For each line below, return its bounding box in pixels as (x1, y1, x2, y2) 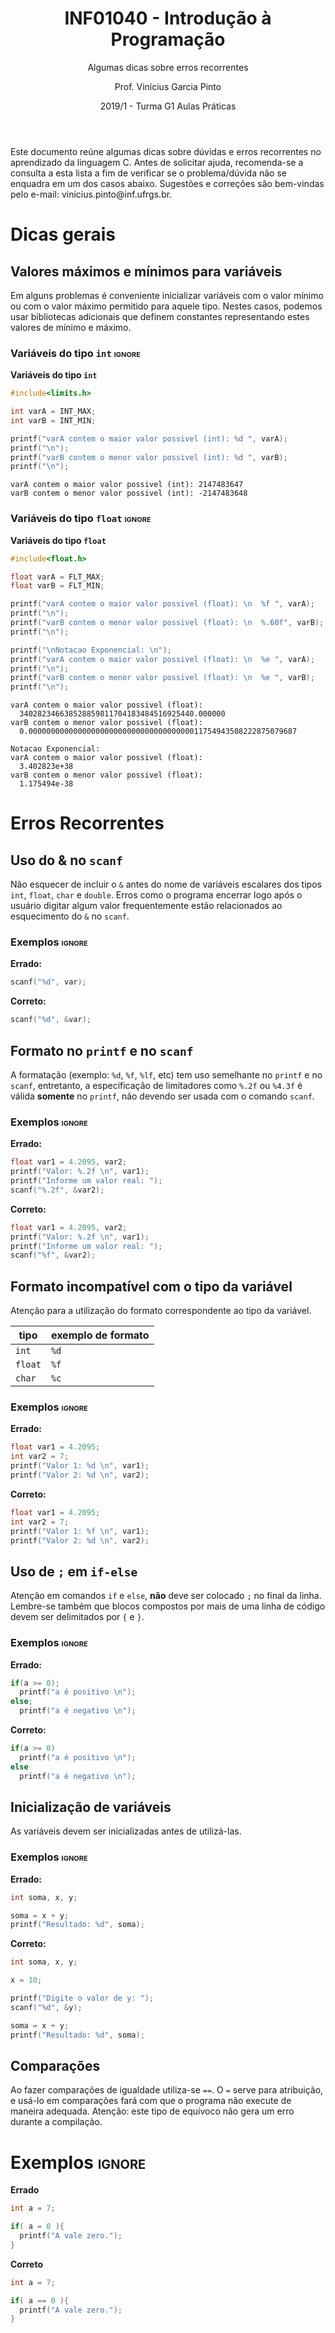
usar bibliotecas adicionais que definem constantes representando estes (10, 310, 310, 322)
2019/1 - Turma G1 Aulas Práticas (99, 100, 237, 112)
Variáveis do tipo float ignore (10, 512, 152, 526)
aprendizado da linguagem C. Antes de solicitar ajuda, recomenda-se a (10, 156, 304, 168)
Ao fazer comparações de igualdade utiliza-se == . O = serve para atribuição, (10, 2084, 324, 2096)
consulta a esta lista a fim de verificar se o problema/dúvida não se (10, 167, 287, 179)
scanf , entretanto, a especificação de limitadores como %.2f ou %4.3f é (10, 1080, 303, 1092)
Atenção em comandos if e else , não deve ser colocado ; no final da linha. (10, 1590, 322, 1602)
